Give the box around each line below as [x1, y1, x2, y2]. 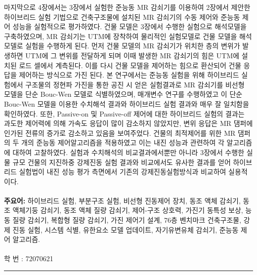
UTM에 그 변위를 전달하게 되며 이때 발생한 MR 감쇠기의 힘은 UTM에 [25, 50, 240, 60]
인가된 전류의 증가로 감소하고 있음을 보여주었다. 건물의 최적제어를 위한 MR [4, 127, 236, 138]
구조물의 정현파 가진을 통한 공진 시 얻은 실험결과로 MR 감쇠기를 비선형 [25, 79, 245, 89]
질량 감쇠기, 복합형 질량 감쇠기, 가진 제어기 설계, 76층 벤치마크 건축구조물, [12, 215, 242, 225]
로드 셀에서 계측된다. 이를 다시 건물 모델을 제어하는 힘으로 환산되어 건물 [19, 60, 242, 70]
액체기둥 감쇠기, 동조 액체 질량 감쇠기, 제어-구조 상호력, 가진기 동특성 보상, [12, 205, 243, 215]
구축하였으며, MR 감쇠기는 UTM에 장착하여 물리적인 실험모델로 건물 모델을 [4, 31, 237, 41]
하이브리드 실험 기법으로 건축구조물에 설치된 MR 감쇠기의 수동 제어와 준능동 [4, 11, 240, 22]
